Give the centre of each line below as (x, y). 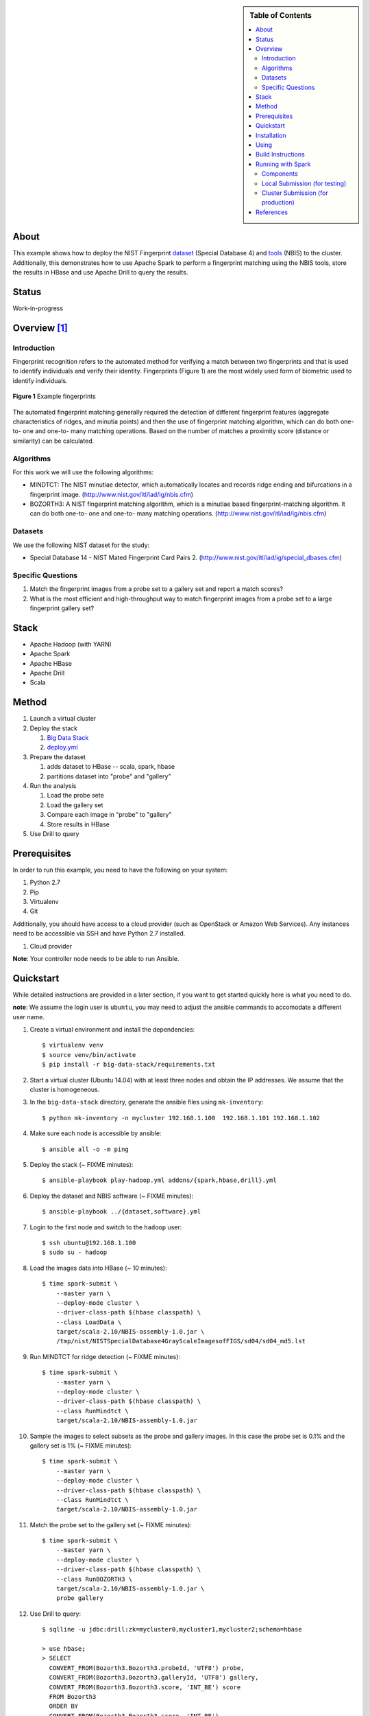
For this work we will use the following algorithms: (83, 472)
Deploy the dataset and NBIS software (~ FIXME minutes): (112, 1196)
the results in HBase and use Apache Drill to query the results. (100, 272)
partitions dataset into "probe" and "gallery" (109, 776)
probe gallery (80, 1598)
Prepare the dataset (58, 757)
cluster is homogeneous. (65, 1090)
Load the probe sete (75, 796)
